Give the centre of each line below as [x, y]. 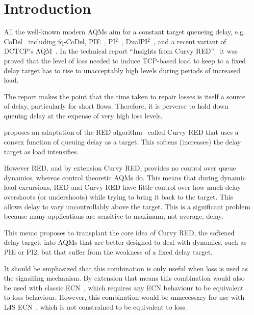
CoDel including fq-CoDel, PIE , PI [60, 41]
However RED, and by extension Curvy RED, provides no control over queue [120, 168]
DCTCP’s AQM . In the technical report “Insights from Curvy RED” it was [121, 51]
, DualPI [135, 41]
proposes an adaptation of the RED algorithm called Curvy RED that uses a [121, 132]
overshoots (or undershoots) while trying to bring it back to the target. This [119, 197]
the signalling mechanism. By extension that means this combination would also [124, 278]
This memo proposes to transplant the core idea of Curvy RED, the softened [119, 232]
